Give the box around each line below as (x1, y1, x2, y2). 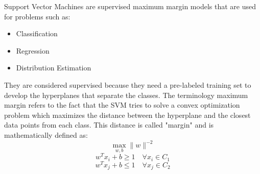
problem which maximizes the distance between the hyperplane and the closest (4, 109, 251, 120)
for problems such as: (4, 11, 70, 21)
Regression (16, 45, 50, 56)
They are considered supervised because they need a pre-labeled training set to (4, 79, 251, 90)
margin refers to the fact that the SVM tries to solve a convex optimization (4, 100, 240, 110)
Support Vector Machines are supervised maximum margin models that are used (4, 1, 256, 11)
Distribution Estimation (16, 62, 91, 73)
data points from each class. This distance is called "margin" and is (4, 119, 214, 130)
